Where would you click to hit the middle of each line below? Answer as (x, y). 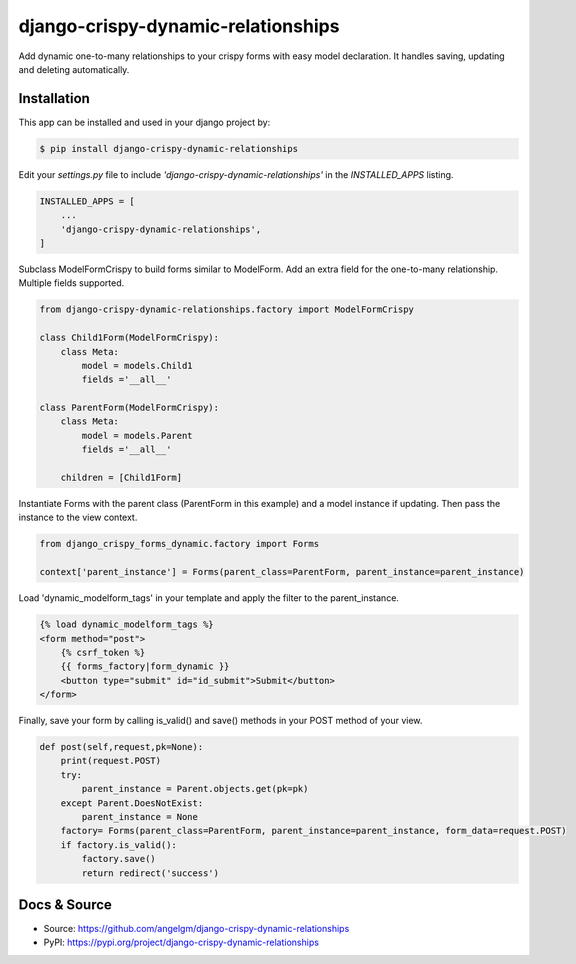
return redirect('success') (150, 873)
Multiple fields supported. (71, 283)
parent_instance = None (140, 816)
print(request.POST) (111, 761)
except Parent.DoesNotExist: (132, 803)
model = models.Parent (137, 435)
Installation (54, 98)
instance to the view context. (78, 517)
